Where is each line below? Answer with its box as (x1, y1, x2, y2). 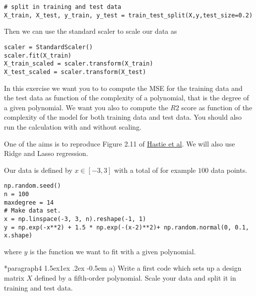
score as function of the (181, 102, 253, 112)
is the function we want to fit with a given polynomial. (30, 246, 196, 256)
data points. (210, 164, 248, 175)
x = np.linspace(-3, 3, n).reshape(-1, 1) (4, 215, 146, 222)
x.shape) (4, 232, 33, 239)
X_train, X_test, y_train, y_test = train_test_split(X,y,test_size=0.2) (4, 11, 253, 19)
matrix (4, 273, 24, 283)
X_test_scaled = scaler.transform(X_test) (4, 68, 146, 75)
